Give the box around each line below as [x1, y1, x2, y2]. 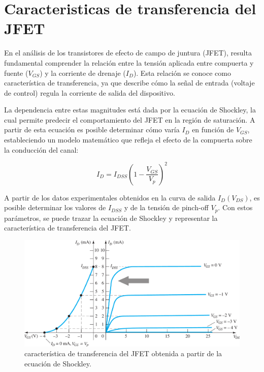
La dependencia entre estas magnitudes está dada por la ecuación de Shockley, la [4, 104, 256, 115]
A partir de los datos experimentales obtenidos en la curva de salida [4, 192, 216, 203]
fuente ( [4, 67, 28, 78]
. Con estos [218, 202, 253, 213]
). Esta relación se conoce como [133, 67, 231, 78]
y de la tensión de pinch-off [124, 202, 209, 213]
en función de [192, 124, 234, 135]
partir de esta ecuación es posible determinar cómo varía [4, 124, 180, 135]
